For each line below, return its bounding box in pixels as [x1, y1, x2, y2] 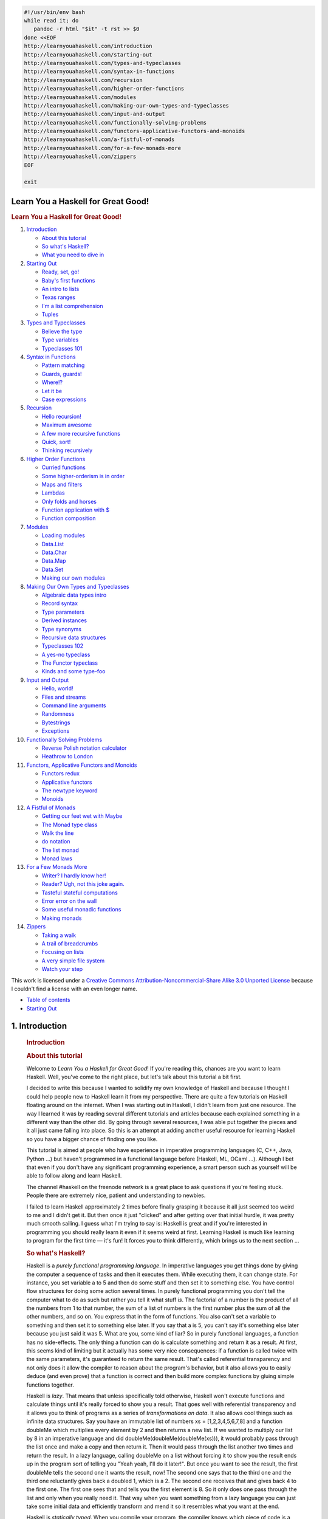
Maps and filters [41, 481, 83, 488]
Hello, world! [41, 685, 73, 692]
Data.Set [41, 566, 64, 573]
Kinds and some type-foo [41, 668, 106, 675]
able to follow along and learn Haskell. [26, 1172, 122, 1179]
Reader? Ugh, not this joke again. [41, 880, 125, 888]
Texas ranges [41, 293, 76, 301]
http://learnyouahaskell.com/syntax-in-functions [24, 68, 175, 75]
